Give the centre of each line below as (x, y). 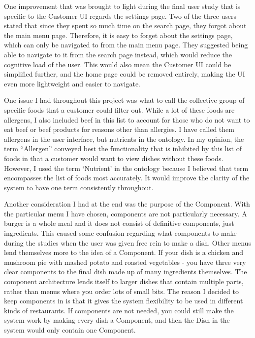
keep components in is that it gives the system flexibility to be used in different (124, 301)
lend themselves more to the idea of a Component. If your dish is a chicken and (124, 252)
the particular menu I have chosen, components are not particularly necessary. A (126, 213)
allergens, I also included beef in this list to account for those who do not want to (127, 119)
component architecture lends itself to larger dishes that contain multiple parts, (124, 281)
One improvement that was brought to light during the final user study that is (122, 6)
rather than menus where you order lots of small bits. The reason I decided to (121, 291)
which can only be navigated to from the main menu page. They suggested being (126, 45)
